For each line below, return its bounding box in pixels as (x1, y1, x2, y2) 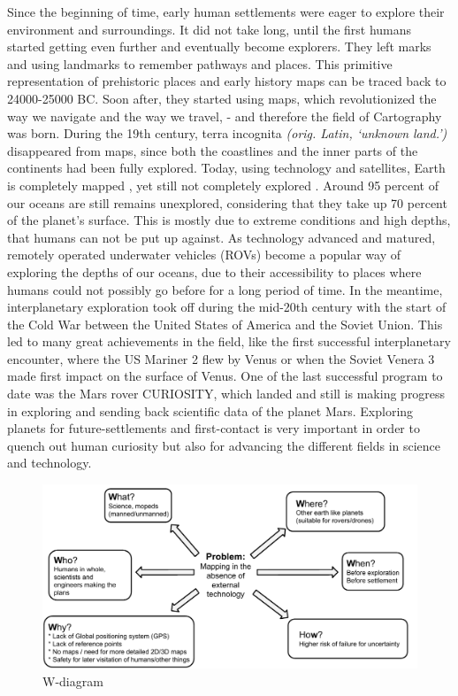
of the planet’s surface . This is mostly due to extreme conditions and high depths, (7, 211, 451, 229)
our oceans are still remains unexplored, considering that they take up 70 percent (7, 193, 447, 212)
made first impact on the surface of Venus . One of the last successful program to (7, 367, 443, 385)
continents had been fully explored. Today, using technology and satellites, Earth (7, 159, 446, 177)
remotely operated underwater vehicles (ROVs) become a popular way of (7, 245, 401, 264)
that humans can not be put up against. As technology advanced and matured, (7, 228, 436, 246)
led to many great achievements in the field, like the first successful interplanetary (7, 332, 451, 351)
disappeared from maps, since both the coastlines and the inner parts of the (7, 141, 418, 159)
